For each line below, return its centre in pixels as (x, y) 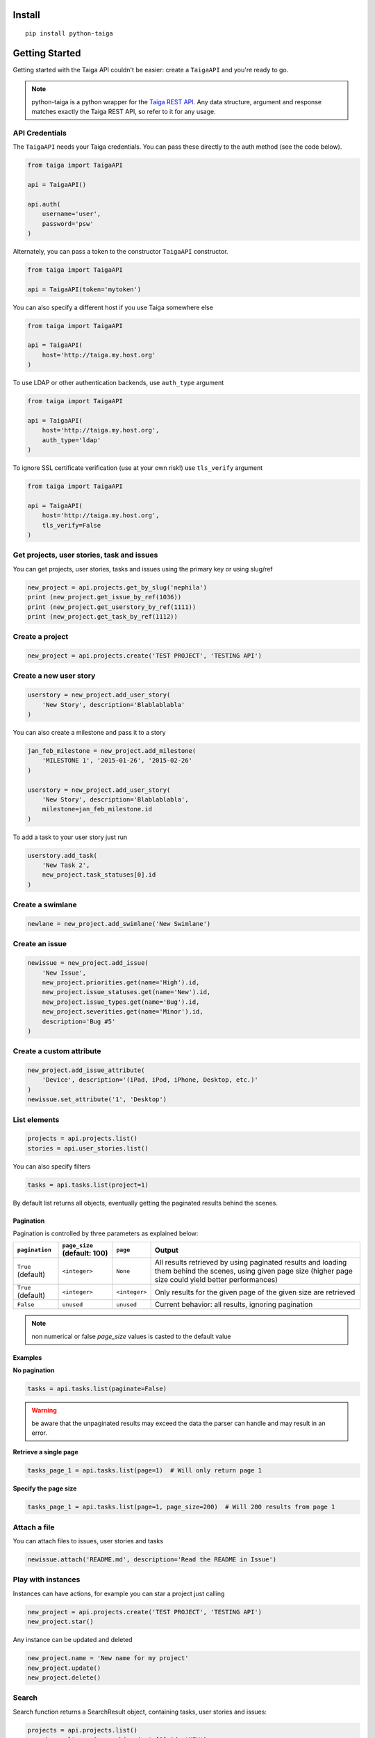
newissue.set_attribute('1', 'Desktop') (97, 1099)
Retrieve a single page (46, 1452)
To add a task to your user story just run (70, 837)
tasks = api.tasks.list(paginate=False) (97, 1389)
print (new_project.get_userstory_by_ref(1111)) (112, 607)
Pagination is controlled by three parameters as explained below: (106, 1233)
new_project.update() (64, 1668)
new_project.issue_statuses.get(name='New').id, (126, 992)
